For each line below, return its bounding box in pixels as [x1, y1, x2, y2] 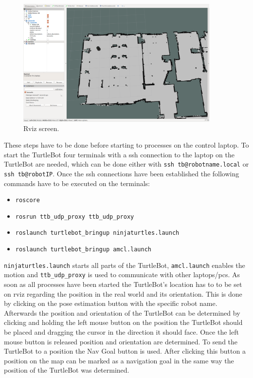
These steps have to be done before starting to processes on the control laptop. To [4, 140, 249, 150]
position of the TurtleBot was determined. [4, 365, 129, 375]
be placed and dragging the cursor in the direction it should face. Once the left [4, 327, 239, 337]
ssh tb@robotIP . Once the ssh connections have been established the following [4, 168, 239, 178]
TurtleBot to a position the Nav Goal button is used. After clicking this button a [4, 346, 246, 356]
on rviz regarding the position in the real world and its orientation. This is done [4, 288, 242, 299]
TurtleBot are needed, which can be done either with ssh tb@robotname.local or [4, 159, 249, 169]
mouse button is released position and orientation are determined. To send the [4, 336, 238, 346]
